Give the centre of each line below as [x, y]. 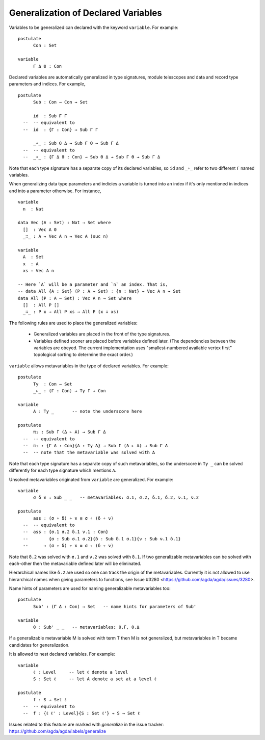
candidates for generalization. [39, 645]
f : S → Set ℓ [50, 700]
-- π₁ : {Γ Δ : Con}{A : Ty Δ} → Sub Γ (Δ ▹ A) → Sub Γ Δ [95, 446]
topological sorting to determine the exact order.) [83, 355]
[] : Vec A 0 [40, 230]
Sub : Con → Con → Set [60, 102]
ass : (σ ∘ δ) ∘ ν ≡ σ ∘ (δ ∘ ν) [73, 518]
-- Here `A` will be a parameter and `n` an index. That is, [93, 284]
